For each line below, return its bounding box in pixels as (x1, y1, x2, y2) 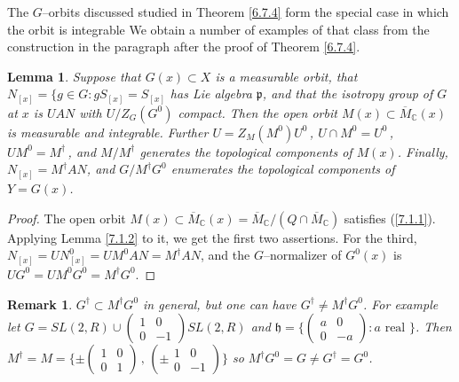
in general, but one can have (143, 294, 297, 313)
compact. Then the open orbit (178, 103, 337, 121)
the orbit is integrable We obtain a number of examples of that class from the (7, 19, 430, 38)
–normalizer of (263, 246, 342, 264)
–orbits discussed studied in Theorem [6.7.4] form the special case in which (42, 3, 449, 20)
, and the (201, 246, 250, 264)
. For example (362, 294, 439, 313)
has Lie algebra (170, 84, 252, 103)
